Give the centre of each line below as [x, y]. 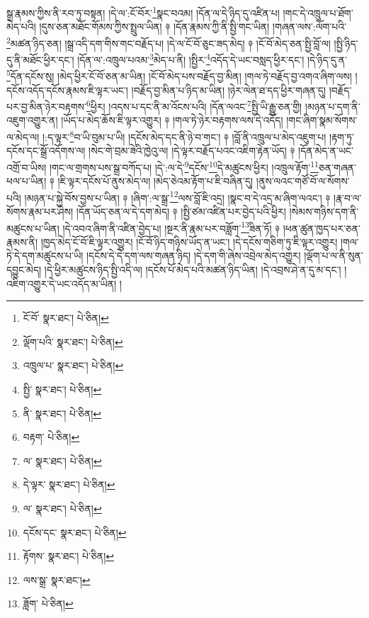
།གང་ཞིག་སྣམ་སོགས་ [322, 120]
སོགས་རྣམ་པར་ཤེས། [40, 211]
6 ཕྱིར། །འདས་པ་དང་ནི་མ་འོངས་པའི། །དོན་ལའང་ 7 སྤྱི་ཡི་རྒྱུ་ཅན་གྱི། [194, 105]
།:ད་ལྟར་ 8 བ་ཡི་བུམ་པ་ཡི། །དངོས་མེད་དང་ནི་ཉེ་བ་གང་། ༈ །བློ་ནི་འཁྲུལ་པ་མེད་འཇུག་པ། [184, 136]
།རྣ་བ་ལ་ [347, 197]
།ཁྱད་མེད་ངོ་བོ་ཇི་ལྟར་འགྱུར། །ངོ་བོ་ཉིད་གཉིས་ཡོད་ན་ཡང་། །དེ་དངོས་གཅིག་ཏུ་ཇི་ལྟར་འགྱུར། [189, 241]
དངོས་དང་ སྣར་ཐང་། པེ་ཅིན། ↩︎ [75, 532]
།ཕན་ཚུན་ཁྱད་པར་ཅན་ [322, 228]
